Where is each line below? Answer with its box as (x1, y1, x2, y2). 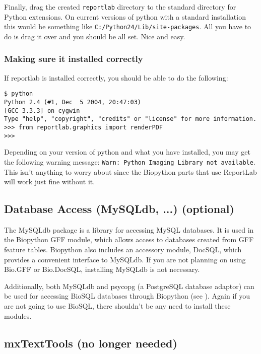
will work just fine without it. (4, 176, 95, 187)
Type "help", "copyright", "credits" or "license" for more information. (4, 115, 257, 123)
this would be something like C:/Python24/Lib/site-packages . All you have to (4, 21, 251, 32)
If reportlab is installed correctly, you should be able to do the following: (4, 72, 228, 83)
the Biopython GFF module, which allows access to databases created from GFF (4, 234, 254, 245)
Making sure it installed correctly (4, 52, 143, 65)
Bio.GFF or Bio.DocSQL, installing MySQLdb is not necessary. (4, 264, 200, 274)
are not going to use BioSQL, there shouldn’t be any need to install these (4, 301, 231, 311)
